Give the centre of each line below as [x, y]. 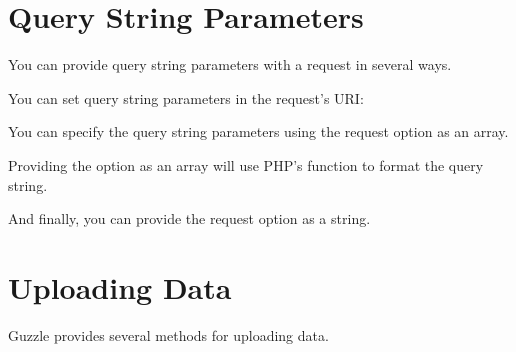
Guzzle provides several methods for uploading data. [168, 334]
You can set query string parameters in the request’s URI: [186, 97]
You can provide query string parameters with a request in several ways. [230, 64]
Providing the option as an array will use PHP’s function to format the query [246, 164]
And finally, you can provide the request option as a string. [189, 218]
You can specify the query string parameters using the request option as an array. [258, 131]
